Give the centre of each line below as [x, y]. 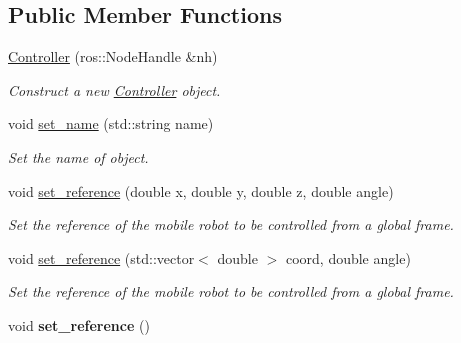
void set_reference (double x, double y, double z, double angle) [201, 190]
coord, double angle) [348, 257]
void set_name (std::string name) [111, 123]
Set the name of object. [78, 156]
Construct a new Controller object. [114, 89]
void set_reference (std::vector [101, 257]
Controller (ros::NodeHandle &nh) [113, 56]
